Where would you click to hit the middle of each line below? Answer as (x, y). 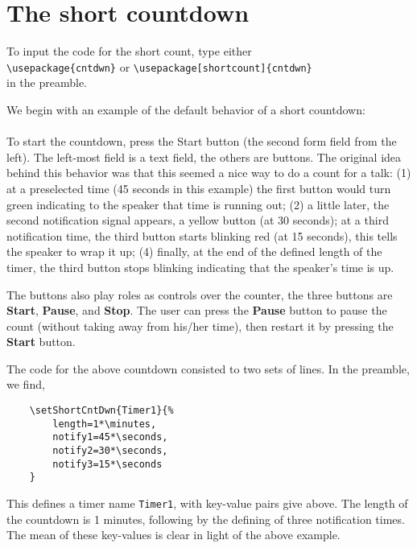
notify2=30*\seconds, (110, 451)
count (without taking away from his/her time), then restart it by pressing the (200, 326)
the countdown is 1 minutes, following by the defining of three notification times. (206, 519)
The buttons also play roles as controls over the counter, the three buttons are (200, 294)
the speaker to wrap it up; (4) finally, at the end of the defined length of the (194, 251)
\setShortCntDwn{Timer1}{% (101, 411)
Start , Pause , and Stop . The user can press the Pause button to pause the (197, 310)
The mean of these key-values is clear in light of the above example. (173, 535)
